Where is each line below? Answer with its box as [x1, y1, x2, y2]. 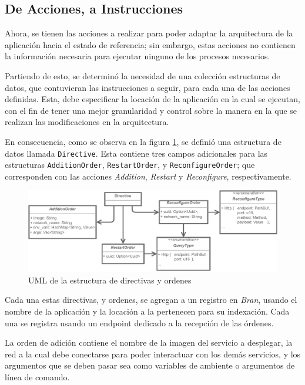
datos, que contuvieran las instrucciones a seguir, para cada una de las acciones [5, 81, 290, 93]
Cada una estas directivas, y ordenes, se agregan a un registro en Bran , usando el [5, 293, 297, 306]
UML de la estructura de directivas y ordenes [28, 273, 192, 286]
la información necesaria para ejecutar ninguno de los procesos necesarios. [5, 50, 270, 62]
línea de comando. [5, 370, 70, 383]
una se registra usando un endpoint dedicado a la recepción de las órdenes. [5, 316, 274, 329]
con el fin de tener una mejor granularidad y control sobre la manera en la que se [5, 104, 297, 116]
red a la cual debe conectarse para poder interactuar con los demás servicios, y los [5, 347, 301, 360]
